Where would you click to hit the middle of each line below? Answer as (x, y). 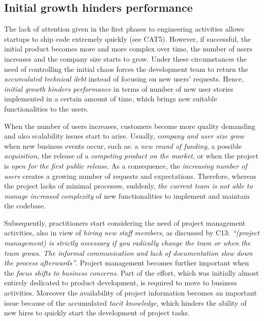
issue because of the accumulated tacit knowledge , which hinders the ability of (125, 302)
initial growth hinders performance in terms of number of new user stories (119, 88)
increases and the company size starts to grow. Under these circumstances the (125, 58)
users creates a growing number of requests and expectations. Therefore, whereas (130, 176)
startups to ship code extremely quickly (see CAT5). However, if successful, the (128, 38)
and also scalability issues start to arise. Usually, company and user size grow (124, 136)
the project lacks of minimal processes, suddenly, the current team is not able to (128, 186)
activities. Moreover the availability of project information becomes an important (130, 293)
